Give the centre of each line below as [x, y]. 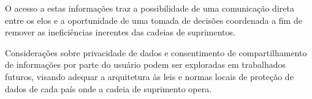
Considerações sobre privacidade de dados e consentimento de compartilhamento [156, 52]
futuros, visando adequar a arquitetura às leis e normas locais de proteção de [149, 76]
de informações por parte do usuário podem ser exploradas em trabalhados [146, 64]
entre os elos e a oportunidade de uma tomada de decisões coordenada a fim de [154, 20]
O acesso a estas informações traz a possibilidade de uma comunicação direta [150, 8]
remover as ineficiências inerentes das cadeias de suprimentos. [120, 32]
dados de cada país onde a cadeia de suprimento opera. [108, 88]
